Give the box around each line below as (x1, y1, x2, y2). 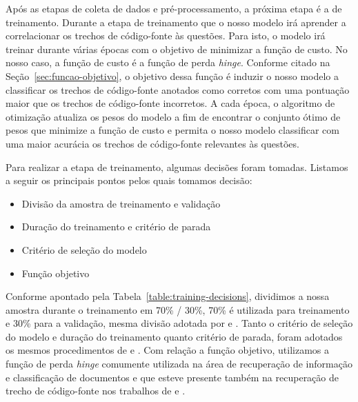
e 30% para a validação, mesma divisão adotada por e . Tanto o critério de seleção (6, 316, 353, 330)
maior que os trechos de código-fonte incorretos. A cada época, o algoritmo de (6, 96, 335, 110)
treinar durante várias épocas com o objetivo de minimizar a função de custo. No (6, 41, 348, 56)
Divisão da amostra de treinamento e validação (21, 196, 221, 210)
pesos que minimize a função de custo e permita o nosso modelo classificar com (6, 123, 339, 137)
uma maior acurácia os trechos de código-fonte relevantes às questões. (6, 136, 299, 150)
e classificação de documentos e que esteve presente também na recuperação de (6, 370, 339, 384)
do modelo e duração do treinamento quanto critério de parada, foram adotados (6, 329, 343, 343)
